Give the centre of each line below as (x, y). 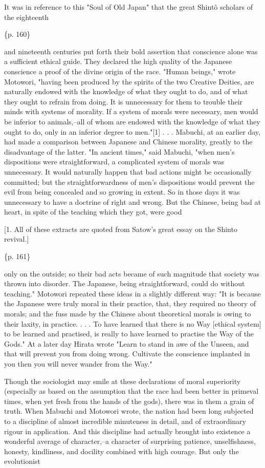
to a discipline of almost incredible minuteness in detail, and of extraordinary (125, 421)
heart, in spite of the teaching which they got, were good (93, 212)
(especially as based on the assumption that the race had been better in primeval (131, 391)
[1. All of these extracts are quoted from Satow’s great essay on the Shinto (121, 229)
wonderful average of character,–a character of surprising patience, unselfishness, (130, 441)
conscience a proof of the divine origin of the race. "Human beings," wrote (120, 71)
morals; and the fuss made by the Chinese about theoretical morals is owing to (128, 314)
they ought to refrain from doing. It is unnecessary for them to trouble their (124, 101)
